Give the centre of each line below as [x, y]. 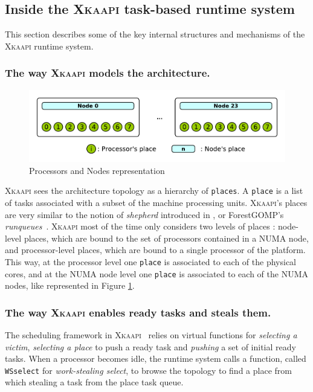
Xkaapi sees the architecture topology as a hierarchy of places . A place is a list [154, 191]
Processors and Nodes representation [97, 170]
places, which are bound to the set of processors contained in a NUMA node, [166, 238]
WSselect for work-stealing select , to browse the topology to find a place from [148, 370]
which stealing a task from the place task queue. [94, 382]
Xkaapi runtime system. [49, 46]
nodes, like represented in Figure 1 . [70, 285]
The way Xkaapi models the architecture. [108, 73]
